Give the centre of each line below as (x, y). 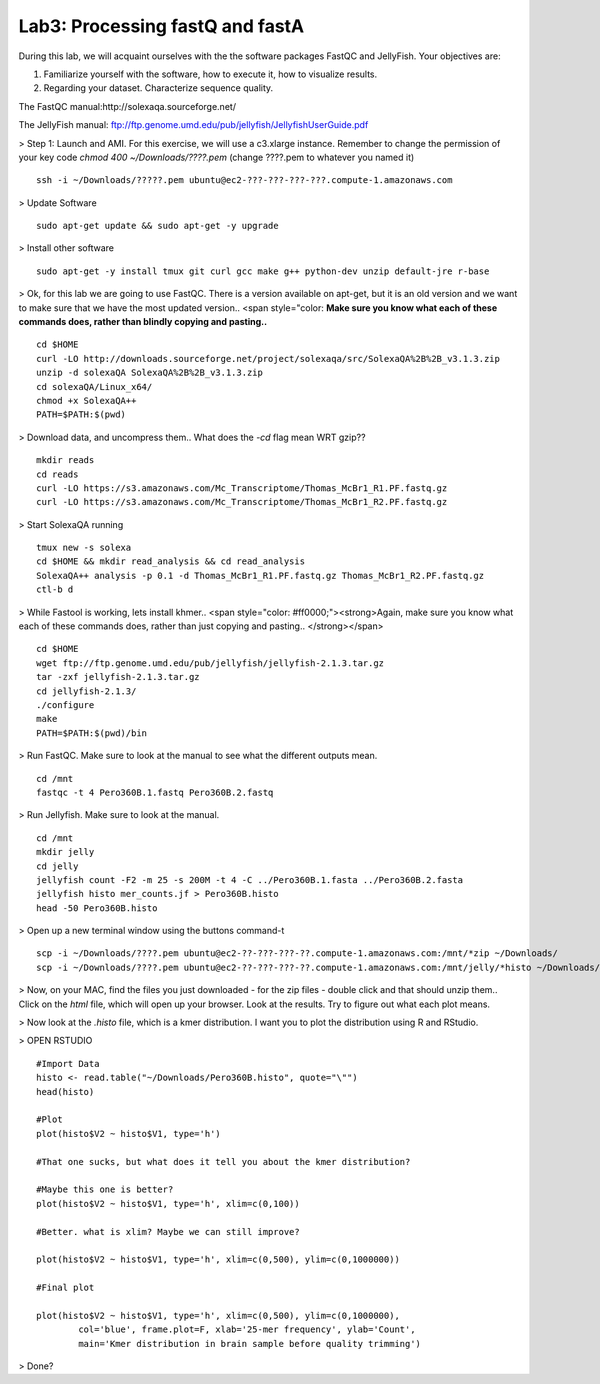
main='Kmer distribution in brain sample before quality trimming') (250, 1343)
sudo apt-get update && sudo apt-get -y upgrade (157, 226)
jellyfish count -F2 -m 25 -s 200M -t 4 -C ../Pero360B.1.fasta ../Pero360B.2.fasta (250, 879)
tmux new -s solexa (84, 548)
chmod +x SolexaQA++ (86, 400)
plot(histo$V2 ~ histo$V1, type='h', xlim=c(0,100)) (168, 1203)
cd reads (57, 474)
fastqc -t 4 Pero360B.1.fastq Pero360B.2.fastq (155, 792)
